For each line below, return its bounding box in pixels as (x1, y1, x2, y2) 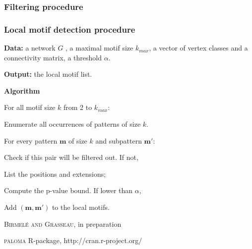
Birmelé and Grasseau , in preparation (4, 218, 122, 229)
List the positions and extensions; (4, 168, 106, 179)
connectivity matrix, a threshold (4, 52, 102, 62)
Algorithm (4, 85, 40, 96)
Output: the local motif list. (4, 69, 92, 79)
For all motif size (4, 102, 56, 112)
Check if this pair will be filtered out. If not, (4, 152, 138, 162)
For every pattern (4, 135, 58, 146)
